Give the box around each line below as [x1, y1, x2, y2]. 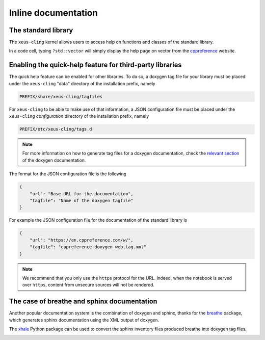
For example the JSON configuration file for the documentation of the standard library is [9, 217, 187, 223]
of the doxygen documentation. [22, 157, 86, 163]
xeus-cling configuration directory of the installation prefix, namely [9, 113, 149, 119]
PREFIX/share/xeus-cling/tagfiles [19, 94, 103, 99]
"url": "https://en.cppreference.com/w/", [29, 237, 133, 243]
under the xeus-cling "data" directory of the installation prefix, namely [9, 80, 156, 86]
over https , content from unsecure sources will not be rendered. [22, 282, 155, 288]
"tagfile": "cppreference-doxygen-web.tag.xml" [29, 244, 147, 250]
